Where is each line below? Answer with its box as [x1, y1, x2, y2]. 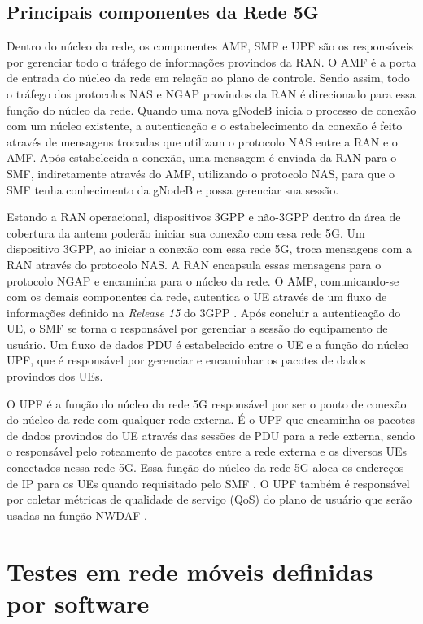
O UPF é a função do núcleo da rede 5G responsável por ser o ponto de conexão [7, 395, 407, 412]
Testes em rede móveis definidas [7, 554, 373, 587]
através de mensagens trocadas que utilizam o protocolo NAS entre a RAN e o [7, 133, 398, 150]
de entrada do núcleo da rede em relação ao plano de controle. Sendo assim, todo [7, 69, 410, 86]
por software [7, 586, 150, 619]
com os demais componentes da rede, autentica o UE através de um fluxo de [7, 288, 387, 305]
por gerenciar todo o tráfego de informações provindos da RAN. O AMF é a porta [7, 53, 416, 70]
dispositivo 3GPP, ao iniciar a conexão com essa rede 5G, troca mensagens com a [7, 240, 412, 257]
